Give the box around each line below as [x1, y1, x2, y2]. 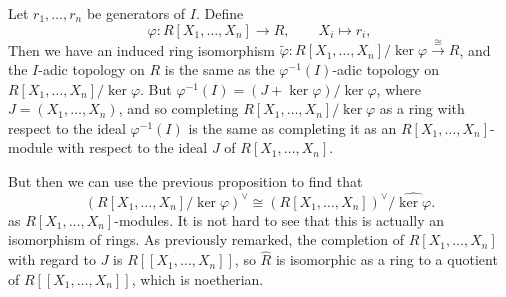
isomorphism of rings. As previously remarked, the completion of [8, 229, 405, 250]
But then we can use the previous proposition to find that [8, 170, 363, 191]
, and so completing [118, 98, 239, 119]
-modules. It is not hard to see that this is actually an [114, 209, 445, 230]
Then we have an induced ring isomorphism [8, 39, 276, 60]
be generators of [86, 3, 186, 23]
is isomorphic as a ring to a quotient [275, 249, 498, 270]
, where [376, 78, 421, 99]
